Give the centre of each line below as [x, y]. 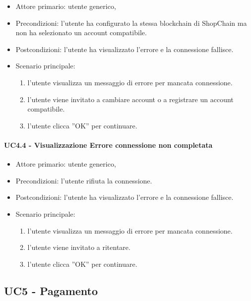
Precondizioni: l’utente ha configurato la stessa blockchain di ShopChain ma [131, 23]
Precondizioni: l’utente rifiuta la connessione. [84, 180]
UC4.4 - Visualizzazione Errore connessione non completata [108, 145]
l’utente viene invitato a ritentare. [79, 247]
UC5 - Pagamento [51, 290]
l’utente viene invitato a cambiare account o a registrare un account [130, 99]
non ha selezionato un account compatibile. [81, 32]
